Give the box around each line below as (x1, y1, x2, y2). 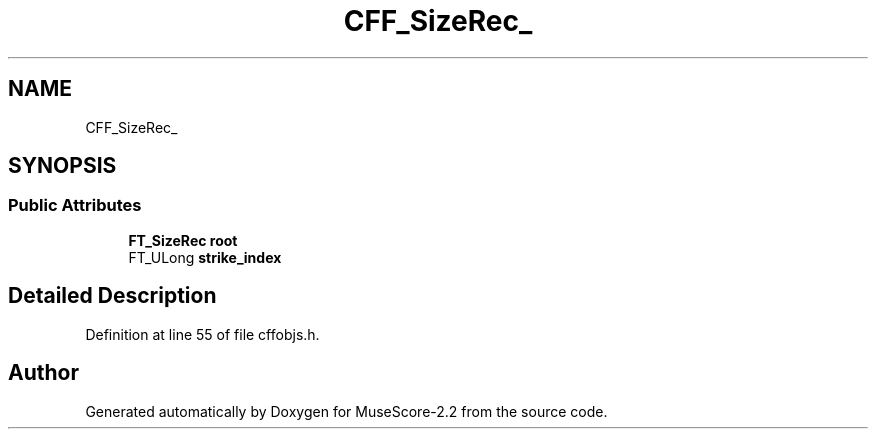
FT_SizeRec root (128, 231, 238, 249)
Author (8, 360, 79, 386)
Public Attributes (8, 195, 142, 216)
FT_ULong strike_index (128, 248, 282, 266)
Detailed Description (8, 283, 217, 309)
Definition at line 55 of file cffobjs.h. (85, 325, 320, 343)
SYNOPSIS (8, 153, 117, 179)
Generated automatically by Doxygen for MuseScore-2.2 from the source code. (85, 402, 608, 420)
